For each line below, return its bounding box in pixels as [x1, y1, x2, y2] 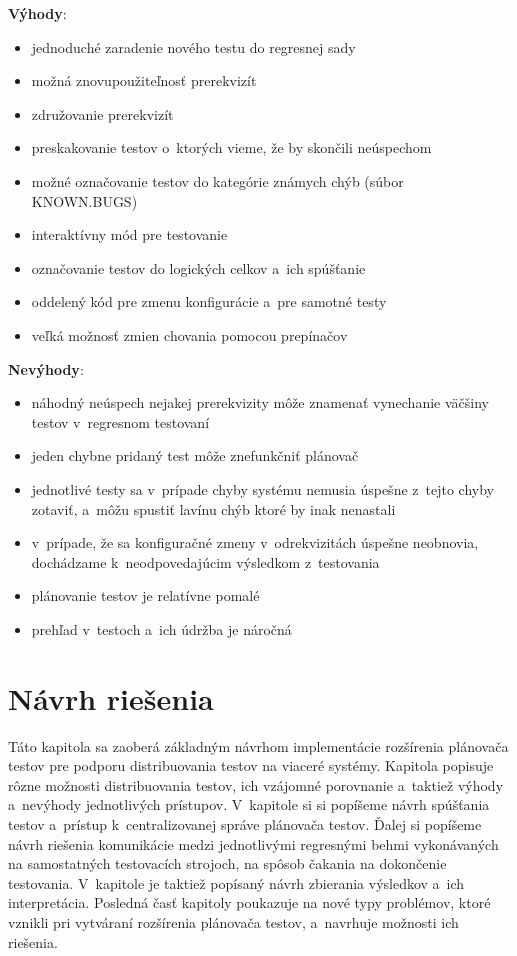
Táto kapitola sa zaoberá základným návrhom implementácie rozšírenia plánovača [8, 735, 509, 756]
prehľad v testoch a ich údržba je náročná [31, 618, 292, 639]
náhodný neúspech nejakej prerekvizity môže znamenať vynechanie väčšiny [31, 392, 489, 413]
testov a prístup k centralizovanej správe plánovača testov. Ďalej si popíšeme [8, 813, 482, 834]
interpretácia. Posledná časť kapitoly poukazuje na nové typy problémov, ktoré [8, 892, 491, 913]
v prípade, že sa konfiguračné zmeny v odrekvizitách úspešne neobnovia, [31, 532, 479, 553]
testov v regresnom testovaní [31, 411, 210, 432]
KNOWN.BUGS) [31, 190, 138, 211]
